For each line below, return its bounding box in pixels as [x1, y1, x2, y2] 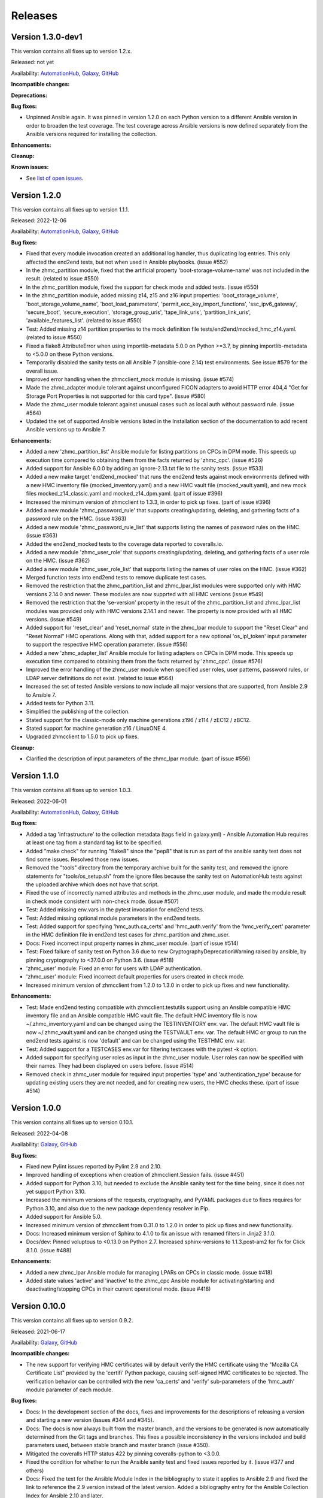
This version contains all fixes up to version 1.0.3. [11, 787, 132, 794]
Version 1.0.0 [11, 1103, 62, 1113]
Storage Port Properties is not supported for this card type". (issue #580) [26, 392, 206, 400]
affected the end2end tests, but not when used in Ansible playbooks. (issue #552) [26, 258, 228, 265]
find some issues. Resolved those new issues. [26, 856, 140, 863]
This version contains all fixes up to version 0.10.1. [11, 1119, 134, 1126]
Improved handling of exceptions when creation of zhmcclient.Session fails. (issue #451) [26, 1171, 245, 1179]
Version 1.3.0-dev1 [11, 32, 83, 42]
